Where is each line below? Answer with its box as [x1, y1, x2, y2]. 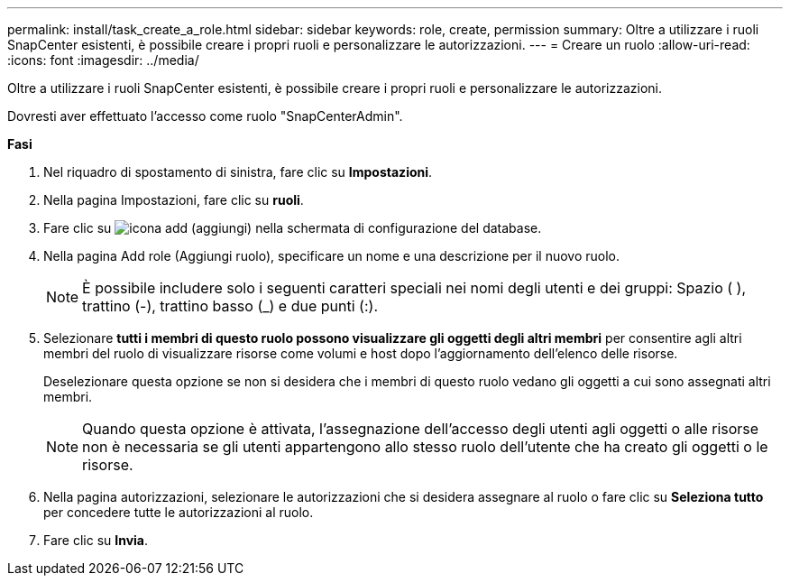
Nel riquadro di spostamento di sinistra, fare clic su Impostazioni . [43, 164, 433, 180]
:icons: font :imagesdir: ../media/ [7, 52, 199, 68]
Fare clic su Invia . [43, 532, 149, 548]
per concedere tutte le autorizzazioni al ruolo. [43, 504, 314, 520]
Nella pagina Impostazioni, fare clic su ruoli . [43, 192, 304, 208]
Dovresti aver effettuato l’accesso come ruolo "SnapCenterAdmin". [7, 108, 403, 124]
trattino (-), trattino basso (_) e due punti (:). [82, 297, 378, 315]
